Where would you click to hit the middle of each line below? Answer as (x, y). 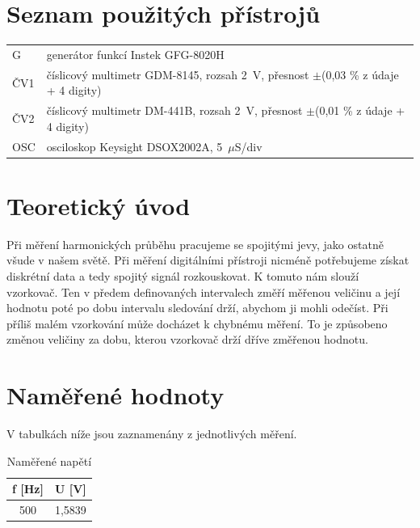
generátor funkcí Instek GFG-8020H (135, 54)
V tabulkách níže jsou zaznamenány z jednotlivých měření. (152, 434)
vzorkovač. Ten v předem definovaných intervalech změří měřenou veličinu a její (204, 291)
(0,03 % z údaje (360, 74)
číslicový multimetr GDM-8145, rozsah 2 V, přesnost (178, 74)
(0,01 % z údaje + (360, 110)
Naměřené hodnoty (115, 395)
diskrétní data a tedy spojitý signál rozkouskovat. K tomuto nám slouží (183, 276)
